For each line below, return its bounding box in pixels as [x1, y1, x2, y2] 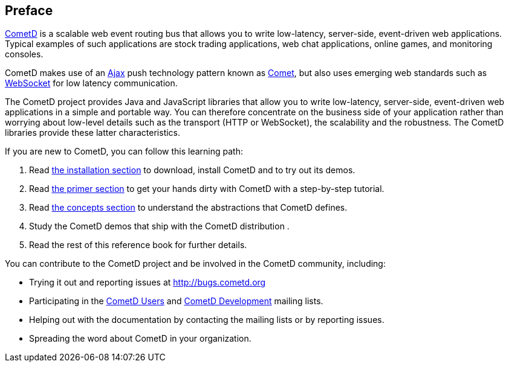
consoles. [5, 49, 44, 60]
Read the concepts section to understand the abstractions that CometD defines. [29, 202, 348, 213]
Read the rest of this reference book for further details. [29, 240, 247, 251]
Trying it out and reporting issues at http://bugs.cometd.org [29, 277, 266, 288]
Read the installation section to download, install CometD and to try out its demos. [29, 165, 355, 176]
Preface [5, 3, 53, 18]
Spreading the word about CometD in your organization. [29, 333, 251, 344]
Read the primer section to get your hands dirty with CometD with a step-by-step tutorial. [29, 183, 384, 194]
